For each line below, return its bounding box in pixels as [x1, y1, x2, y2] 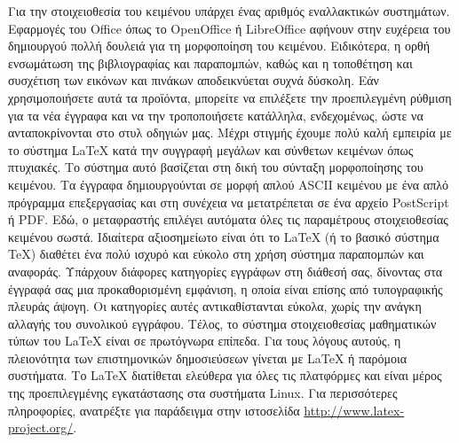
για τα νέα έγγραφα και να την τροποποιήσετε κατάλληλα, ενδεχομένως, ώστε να [8, 105, 423, 124]
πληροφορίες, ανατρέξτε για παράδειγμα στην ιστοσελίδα [8, 400, 300, 419]
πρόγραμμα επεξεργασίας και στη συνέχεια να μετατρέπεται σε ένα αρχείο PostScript [8, 192, 449, 211]
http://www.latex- [304, 400, 405, 419]
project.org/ [8, 418, 74, 437]
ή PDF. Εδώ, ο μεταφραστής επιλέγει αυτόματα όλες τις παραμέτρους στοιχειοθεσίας [8, 210, 448, 229]
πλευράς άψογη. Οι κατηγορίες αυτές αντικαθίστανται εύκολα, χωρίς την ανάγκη [8, 297, 422, 315]
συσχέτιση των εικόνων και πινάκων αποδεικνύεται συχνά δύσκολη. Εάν [8, 71, 379, 89]
